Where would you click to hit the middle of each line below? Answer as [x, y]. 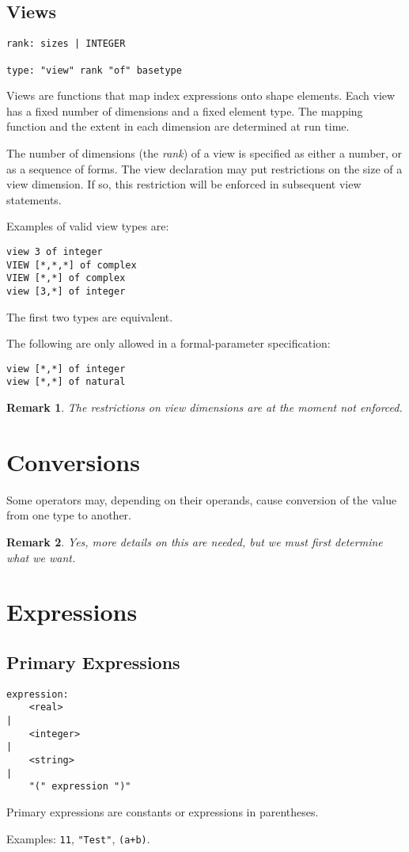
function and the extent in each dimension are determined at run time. [178, 126]
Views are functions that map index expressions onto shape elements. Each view [201, 95]
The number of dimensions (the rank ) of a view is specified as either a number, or [204, 152]
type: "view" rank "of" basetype [94, 70]
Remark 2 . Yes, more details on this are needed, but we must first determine [195, 541]
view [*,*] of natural [66, 382]
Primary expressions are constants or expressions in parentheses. [163, 811]
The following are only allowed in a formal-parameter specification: [169, 343]
